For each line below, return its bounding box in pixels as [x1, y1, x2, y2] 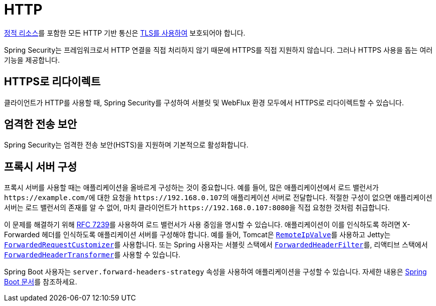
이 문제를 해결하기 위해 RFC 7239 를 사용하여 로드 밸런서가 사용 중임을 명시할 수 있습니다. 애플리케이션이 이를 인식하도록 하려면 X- [4, 220, 410, 229]
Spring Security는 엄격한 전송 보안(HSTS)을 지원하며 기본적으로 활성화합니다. [4, 140, 249, 149]
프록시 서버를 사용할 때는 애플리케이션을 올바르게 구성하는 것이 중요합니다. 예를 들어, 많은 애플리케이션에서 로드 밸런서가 [4, 183, 379, 192]
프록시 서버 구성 [4, 160, 77, 173]
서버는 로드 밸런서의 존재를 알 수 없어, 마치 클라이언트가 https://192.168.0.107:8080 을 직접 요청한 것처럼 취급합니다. [4, 203, 390, 212]
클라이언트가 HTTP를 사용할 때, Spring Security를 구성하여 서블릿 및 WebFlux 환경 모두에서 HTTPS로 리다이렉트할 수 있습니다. [4, 98, 404, 107]
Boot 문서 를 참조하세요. [4, 277, 77, 286]
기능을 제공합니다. [4, 55, 60, 64]
